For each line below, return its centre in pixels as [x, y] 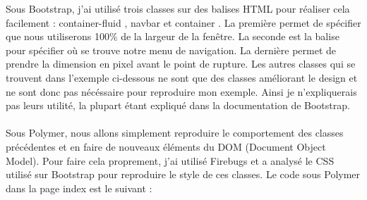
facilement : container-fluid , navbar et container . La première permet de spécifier [183, 22]
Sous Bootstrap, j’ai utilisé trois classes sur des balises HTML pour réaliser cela [178, 8]
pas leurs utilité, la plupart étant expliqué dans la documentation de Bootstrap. [178, 105]
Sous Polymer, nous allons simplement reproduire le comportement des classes [175, 133]
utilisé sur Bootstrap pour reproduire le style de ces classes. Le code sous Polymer [183, 174]
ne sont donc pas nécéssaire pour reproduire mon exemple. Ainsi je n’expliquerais [181, 91]
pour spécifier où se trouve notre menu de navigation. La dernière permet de [171, 50]
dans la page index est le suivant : [79, 188]
